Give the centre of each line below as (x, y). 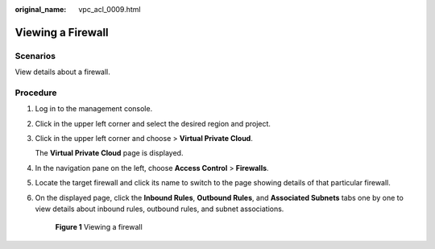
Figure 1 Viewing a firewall (99, 227)
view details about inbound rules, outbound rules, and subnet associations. (159, 209)
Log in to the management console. (94, 109)
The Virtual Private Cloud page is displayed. (109, 153)
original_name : (41, 9)
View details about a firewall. (62, 72)
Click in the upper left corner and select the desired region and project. (153, 123)
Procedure (36, 93)
